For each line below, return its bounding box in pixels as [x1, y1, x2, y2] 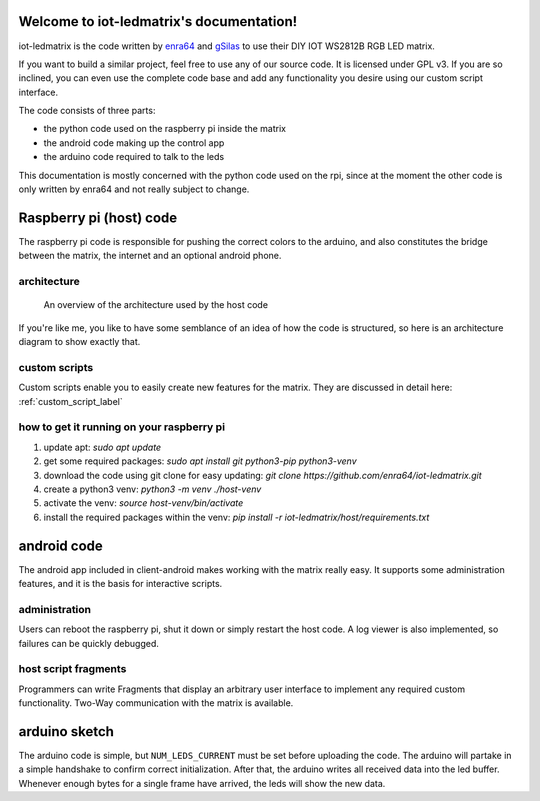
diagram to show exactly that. [18, 336, 141, 348]
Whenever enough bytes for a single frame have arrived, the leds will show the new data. [18, 777, 386, 789]
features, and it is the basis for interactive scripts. [18, 577, 223, 589]
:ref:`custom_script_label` [18, 395, 124, 407]
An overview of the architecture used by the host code [43, 299, 269, 311]
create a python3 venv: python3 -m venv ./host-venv [43, 483, 262, 495]
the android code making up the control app [43, 136, 225, 149]
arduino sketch [18, 723, 115, 740]
